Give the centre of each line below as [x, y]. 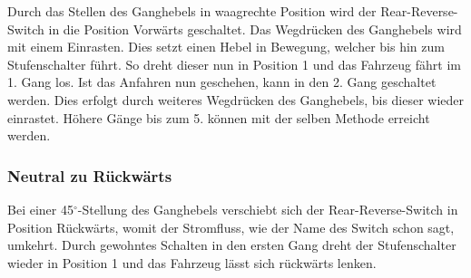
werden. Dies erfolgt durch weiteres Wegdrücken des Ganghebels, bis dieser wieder [236, 99]
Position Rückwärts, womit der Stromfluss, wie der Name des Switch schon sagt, [231, 227]
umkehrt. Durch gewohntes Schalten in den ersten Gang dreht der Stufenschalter [232, 245]
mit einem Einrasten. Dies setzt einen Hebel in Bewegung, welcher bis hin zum [226, 47]
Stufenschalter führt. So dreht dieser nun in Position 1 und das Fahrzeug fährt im [234, 64]
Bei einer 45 [40, 209]
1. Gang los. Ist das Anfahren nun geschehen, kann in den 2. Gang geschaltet [222, 82]
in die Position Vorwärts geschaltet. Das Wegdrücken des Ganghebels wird [255, 29]
